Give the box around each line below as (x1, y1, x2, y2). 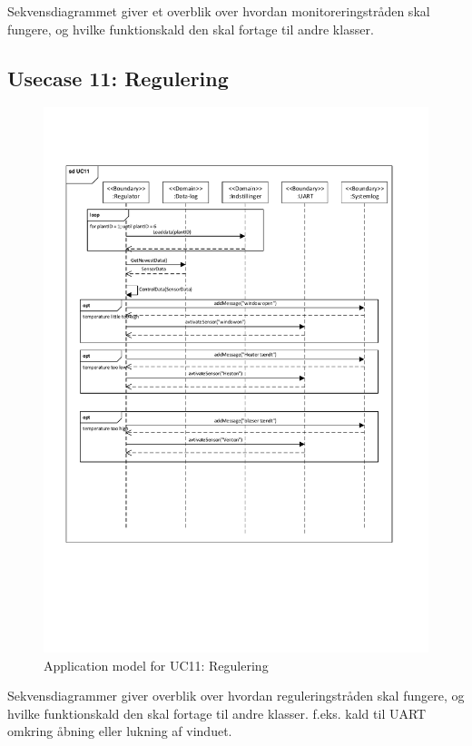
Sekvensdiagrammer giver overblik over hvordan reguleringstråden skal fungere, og (7, 686, 465, 705)
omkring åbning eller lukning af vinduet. (7, 721, 232, 741)
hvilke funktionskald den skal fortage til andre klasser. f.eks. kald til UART (7, 703, 427, 722)
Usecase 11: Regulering (7, 64, 229, 92)
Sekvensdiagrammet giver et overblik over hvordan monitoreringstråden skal (7, 2, 430, 20)
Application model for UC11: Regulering (44, 655, 269, 674)
